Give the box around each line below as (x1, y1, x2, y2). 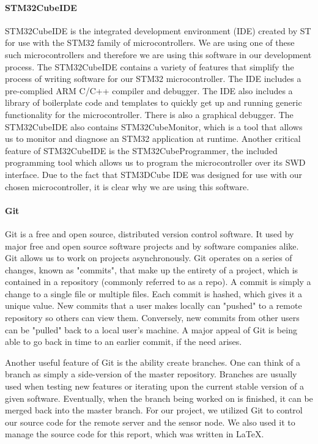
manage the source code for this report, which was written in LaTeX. (5, 427, 264, 440)
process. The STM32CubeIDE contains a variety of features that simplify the (5, 60, 294, 73)
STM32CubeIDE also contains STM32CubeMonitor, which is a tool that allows (5, 120, 303, 133)
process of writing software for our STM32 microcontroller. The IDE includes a (5, 72, 301, 85)
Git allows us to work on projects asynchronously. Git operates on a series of (5, 251, 292, 264)
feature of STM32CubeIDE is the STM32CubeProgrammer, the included (5, 144, 278, 157)
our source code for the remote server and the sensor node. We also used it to (5, 415, 295, 428)
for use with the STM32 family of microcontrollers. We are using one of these (5, 36, 295, 49)
